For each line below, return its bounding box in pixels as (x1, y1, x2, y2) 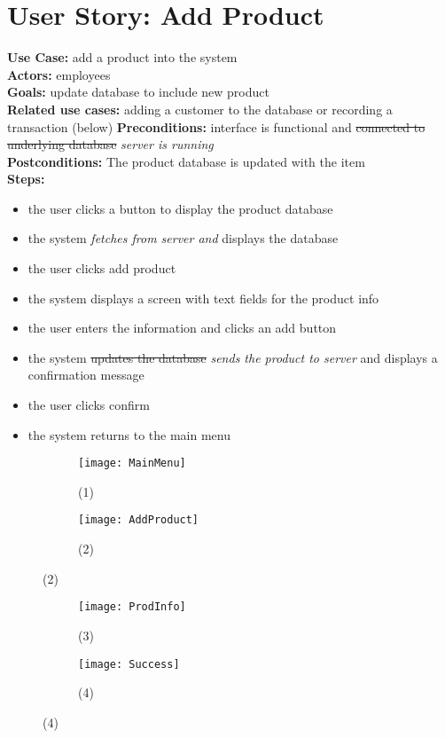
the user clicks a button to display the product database (27, 199, 333, 217)
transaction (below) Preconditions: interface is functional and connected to (7, 117, 425, 136)
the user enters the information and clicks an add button (27, 318, 337, 337)
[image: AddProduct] (78, 514, 199, 527)
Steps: (7, 169, 45, 188)
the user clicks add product (27, 259, 176, 278)
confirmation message (27, 365, 144, 384)
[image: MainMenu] (78, 457, 186, 470)
